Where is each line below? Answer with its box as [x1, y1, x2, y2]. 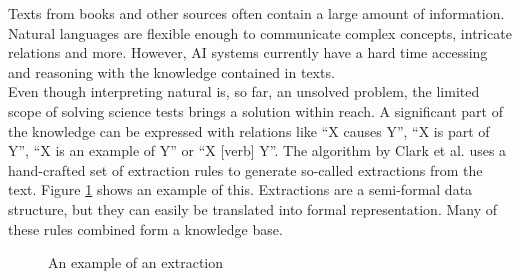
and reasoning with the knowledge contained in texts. [8, 61, 335, 82]
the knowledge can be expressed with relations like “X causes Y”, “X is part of [8, 120, 490, 141]
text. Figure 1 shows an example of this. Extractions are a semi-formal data [8, 179, 473, 200]
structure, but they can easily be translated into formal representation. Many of [8, 198, 498, 219]
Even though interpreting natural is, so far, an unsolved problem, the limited [8, 81, 480, 102]
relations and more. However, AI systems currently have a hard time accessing [8, 42, 488, 63]
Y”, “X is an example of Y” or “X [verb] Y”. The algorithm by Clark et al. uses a [8, 140, 507, 161]
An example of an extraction [48, 252, 224, 273]
